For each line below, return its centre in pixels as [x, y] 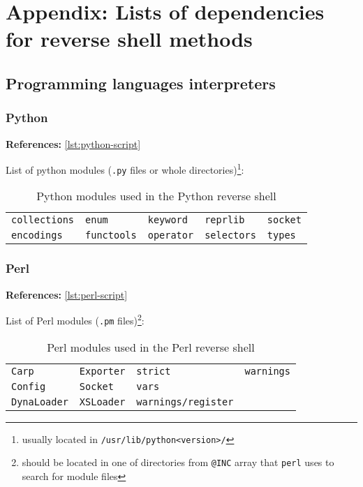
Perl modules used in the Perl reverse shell [151, 347]
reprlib [225, 220]
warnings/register [185, 402]
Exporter [102, 371]
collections [43, 220]
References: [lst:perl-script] [67, 294]
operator [171, 235]
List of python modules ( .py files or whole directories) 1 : [125, 168]
